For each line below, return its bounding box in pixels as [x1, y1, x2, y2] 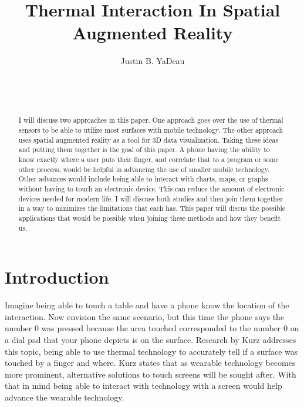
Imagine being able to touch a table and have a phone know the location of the [5, 299, 289, 311]
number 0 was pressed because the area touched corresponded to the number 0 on [5, 322, 299, 334]
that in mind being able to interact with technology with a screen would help [5, 379, 282, 392]
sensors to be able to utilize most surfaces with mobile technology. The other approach [18, 125, 283, 135]
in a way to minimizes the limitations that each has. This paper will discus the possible [18, 203, 286, 213]
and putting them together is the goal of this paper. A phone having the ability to [18, 144, 270, 154]
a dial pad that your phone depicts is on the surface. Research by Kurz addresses [5, 334, 296, 346]
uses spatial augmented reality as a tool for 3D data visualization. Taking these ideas [18, 134, 279, 144]
